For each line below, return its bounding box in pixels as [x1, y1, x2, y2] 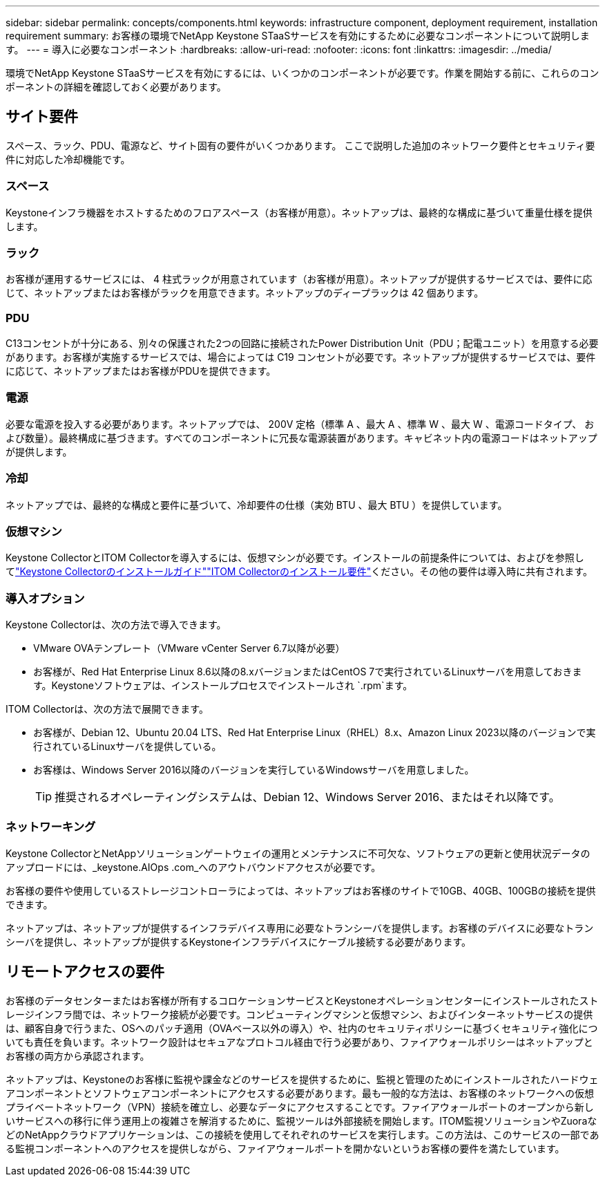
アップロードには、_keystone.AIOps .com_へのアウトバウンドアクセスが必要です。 [6, 861, 381, 873]
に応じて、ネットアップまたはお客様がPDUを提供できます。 [6, 365, 276, 377]
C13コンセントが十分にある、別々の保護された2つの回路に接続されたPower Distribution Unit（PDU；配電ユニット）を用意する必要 [6, 337, 599, 350]
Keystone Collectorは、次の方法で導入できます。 [6, 619, 227, 631]
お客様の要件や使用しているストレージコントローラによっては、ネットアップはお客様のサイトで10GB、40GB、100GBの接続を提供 [6, 884, 596, 897]
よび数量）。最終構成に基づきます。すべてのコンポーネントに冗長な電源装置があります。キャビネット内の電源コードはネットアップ [6, 431, 597, 444]
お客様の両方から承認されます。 [6, 1049, 150, 1062]
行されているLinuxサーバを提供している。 [33, 740, 222, 753]
